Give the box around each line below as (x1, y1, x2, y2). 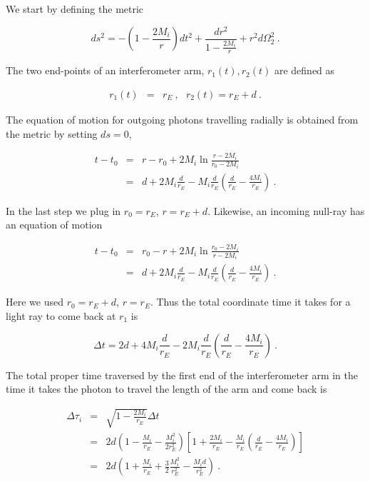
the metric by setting (6, 126, 98, 141)
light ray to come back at (6, 308, 116, 323)
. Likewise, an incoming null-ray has (207, 203, 365, 218)
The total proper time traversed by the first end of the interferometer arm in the (6, 367, 358, 382)
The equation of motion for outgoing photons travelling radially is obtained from (6, 111, 359, 126)
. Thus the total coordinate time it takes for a (150, 294, 351, 309)
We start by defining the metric (6, 1, 144, 16)
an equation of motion (6, 217, 103, 232)
